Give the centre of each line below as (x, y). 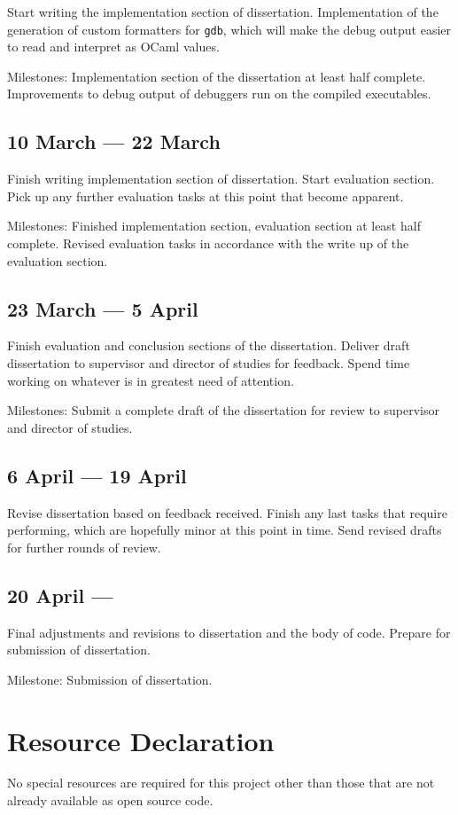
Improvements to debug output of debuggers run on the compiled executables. (219, 94)
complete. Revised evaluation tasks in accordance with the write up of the (208, 243)
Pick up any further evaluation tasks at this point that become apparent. (206, 196)
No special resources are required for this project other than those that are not (221, 783)
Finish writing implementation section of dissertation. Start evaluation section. (221, 179)
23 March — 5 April (103, 308)
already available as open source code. (110, 800)
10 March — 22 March (114, 141)
